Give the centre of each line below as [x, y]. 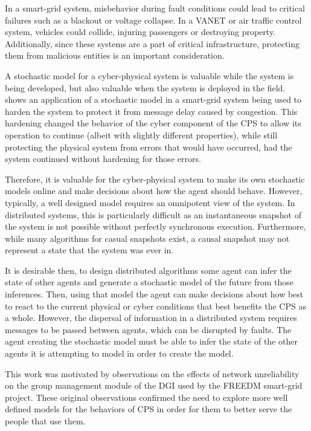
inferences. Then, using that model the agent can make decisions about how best [154, 294]
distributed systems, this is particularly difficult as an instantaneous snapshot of [153, 214]
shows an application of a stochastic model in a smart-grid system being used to [153, 99]
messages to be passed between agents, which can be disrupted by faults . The [148, 329]
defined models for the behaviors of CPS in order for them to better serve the [149, 409]
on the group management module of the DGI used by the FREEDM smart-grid [154, 385]
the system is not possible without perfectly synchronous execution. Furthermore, [155, 226]
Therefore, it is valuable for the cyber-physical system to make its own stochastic [155, 179]
